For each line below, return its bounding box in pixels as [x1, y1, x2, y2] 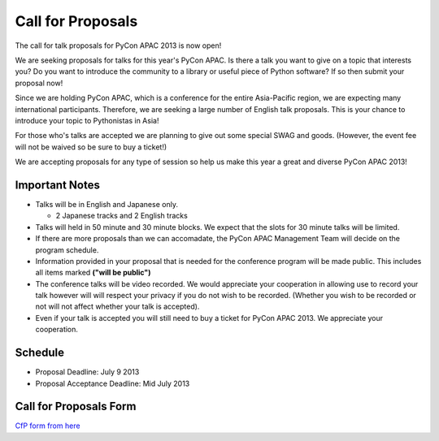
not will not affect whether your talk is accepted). [35, 301, 200, 312]
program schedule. [35, 244, 99, 255]
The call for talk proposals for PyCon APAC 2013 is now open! [15, 41, 222, 50]
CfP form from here [15, 421, 80, 430]
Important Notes [15, 178, 101, 192]
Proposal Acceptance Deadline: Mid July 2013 [35, 378, 190, 388]
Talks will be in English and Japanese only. [35, 199, 179, 209]
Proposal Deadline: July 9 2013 [35, 367, 140, 377]
